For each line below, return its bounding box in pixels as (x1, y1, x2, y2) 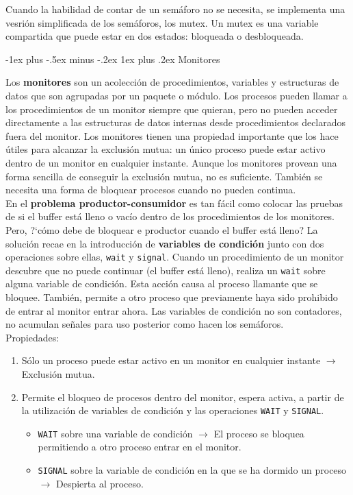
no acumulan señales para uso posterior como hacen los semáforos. (5, 317, 284, 331)
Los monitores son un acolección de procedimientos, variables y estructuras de (5, 75, 339, 89)
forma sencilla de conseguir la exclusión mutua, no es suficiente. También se (5, 169, 323, 183)
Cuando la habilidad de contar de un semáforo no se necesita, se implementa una (5, 2, 345, 16)
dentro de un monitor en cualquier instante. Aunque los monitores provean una (5, 155, 337, 169)
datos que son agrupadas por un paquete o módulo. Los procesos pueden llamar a (5, 88, 348, 102)
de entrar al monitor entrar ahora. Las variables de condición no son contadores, (5, 303, 342, 317)
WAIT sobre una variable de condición (38, 426, 193, 440)
